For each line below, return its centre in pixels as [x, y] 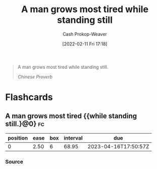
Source [14, 161]
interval [73, 138]
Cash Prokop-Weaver [85, 34]
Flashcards [29, 97]
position [18, 138]
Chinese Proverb [35, 76]
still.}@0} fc [25, 124]
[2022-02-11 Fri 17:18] [85, 44]
